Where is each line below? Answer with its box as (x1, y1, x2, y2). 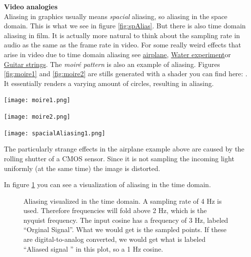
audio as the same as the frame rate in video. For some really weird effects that (4, 40, 241, 50)
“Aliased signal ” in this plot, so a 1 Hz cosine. (23, 243, 163, 254)
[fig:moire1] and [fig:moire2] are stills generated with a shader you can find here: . (4, 68, 248, 79)
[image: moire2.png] (4, 113, 71, 120)
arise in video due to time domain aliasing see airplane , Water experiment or (4, 49, 231, 59)
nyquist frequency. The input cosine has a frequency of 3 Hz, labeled (23, 214, 229, 225)
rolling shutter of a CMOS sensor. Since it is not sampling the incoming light (4, 153, 234, 163)
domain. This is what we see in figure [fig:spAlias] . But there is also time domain (4, 21, 246, 31)
